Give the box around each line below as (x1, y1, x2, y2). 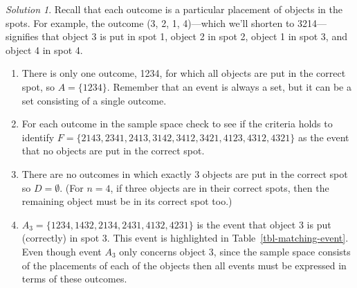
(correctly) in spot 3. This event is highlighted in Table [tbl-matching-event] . (21, 231, 349, 245)
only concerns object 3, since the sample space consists (119, 244, 351, 258)
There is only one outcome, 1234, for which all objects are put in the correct (21, 66, 346, 80)
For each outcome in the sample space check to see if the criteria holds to (21, 116, 333, 131)
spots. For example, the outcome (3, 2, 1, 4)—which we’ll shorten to (6, 15, 295, 30)
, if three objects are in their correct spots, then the (110, 180, 329, 195)
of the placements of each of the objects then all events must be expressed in (21, 258, 347, 272)
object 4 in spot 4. (6, 42, 83, 57)
